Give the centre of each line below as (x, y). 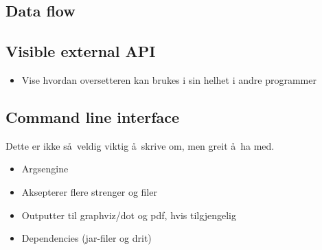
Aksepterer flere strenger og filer (89, 191)
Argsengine (45, 169)
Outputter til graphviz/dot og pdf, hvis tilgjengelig (129, 215)
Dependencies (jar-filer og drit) (87, 238)
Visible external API (81, 51)
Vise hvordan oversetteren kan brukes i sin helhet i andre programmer (169, 79)
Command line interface (93, 116)
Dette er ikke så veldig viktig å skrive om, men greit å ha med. (140, 145)
